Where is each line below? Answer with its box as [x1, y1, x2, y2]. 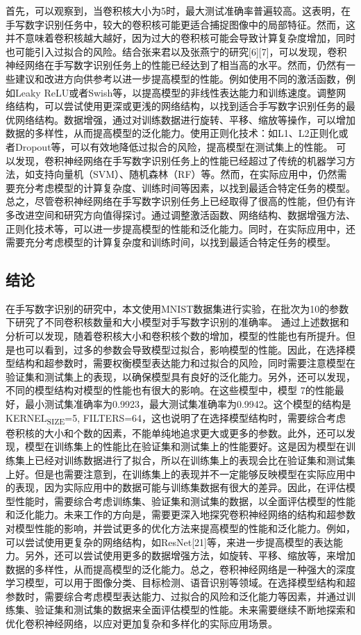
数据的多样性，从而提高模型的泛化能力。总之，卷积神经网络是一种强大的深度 [6, 561, 355, 576]
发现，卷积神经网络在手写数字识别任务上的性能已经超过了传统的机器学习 [15, 153, 346, 167]
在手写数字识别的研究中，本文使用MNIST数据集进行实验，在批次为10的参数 [6, 301, 349, 315]
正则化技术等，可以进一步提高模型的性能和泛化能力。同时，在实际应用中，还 [6, 221, 355, 236]
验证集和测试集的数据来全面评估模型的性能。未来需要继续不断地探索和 [34, 602, 355, 617]
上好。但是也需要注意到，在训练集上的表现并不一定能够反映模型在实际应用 [6, 466, 346, 481]
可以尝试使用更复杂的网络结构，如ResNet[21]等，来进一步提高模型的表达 [6, 534, 333, 549]
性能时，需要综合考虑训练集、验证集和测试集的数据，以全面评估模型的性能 [15, 493, 355, 508]
